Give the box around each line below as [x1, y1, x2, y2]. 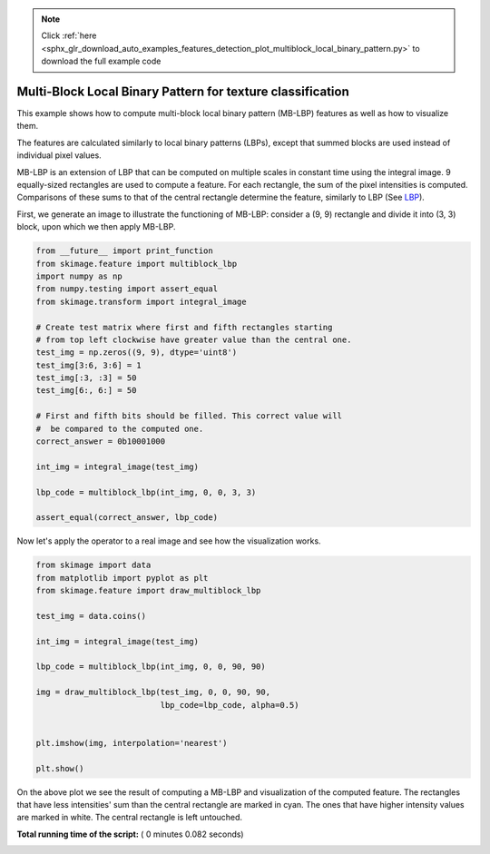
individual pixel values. [16, 150, 102, 161]
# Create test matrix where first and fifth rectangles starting [35, 322, 333, 332]
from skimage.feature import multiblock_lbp [35, 259, 238, 269]
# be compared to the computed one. [35, 423, 204, 434]
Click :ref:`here [41, 30, 97, 41]
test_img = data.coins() [35, 611, 147, 621]
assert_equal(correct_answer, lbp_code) [35, 513, 218, 523]
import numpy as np [35, 270, 122, 281]
